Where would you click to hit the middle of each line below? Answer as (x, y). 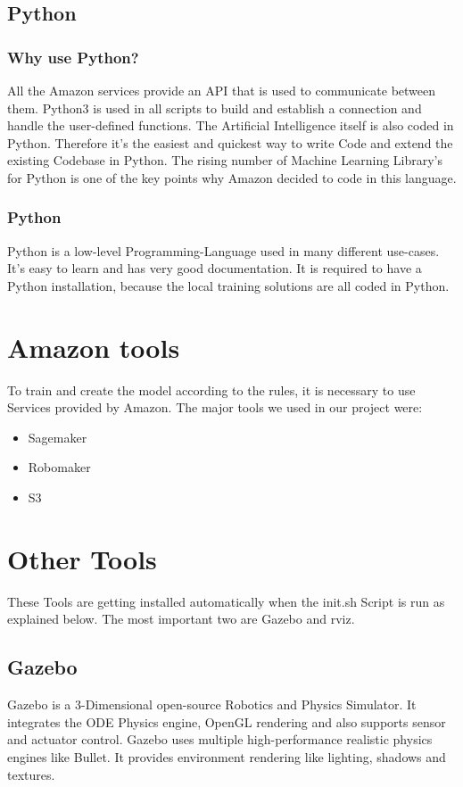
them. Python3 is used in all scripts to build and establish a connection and (215, 108)
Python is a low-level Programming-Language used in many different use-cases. (223, 250)
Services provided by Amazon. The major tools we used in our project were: (215, 407)
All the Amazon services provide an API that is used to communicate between (222, 90)
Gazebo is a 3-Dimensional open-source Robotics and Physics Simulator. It (212, 704)
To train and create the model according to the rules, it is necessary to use (211, 389)
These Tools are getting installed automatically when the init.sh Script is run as (226, 601)
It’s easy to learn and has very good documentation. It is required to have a (215, 268)
